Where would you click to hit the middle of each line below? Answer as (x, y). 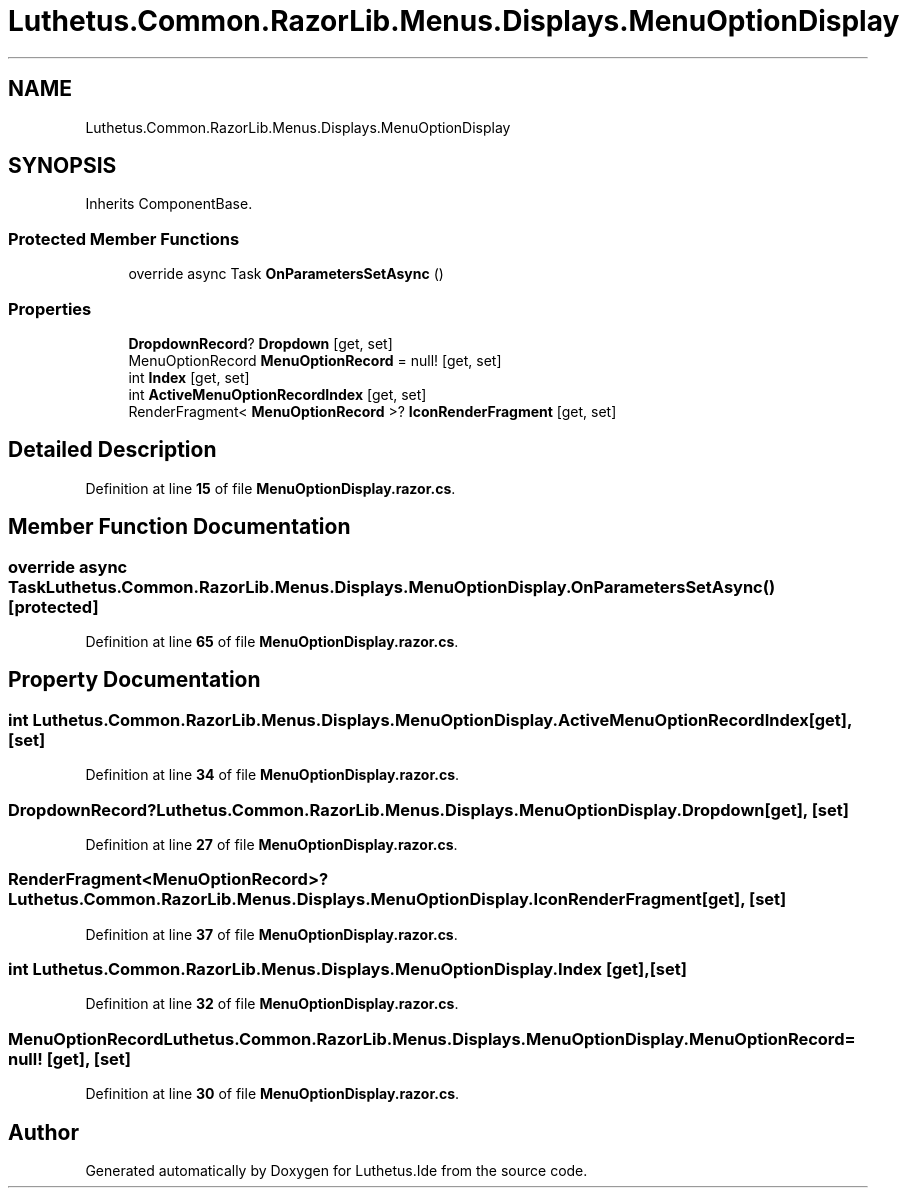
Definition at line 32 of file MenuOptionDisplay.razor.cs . (272, 1004)
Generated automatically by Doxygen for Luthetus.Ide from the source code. (336, 1171)
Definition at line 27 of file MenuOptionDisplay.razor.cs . (271, 844)
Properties (50, 308)
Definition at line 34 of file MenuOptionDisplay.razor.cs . (272, 775)
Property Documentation (134, 680)
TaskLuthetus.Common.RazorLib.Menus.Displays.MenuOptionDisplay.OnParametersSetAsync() (392, 586)
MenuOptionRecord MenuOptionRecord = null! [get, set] (315, 360)
